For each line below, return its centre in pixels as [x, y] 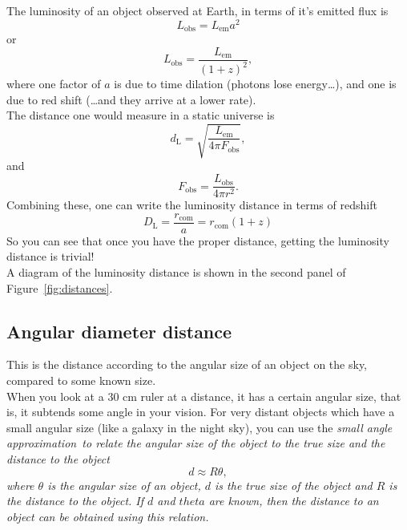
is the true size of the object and [294, 485]
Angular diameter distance [119, 331]
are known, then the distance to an [294, 501]
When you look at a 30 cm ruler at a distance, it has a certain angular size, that [204, 396]
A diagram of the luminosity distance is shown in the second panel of [176, 271]
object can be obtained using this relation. [108, 516]
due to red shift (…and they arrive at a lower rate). [131, 99]
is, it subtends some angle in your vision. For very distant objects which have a [201, 412]
